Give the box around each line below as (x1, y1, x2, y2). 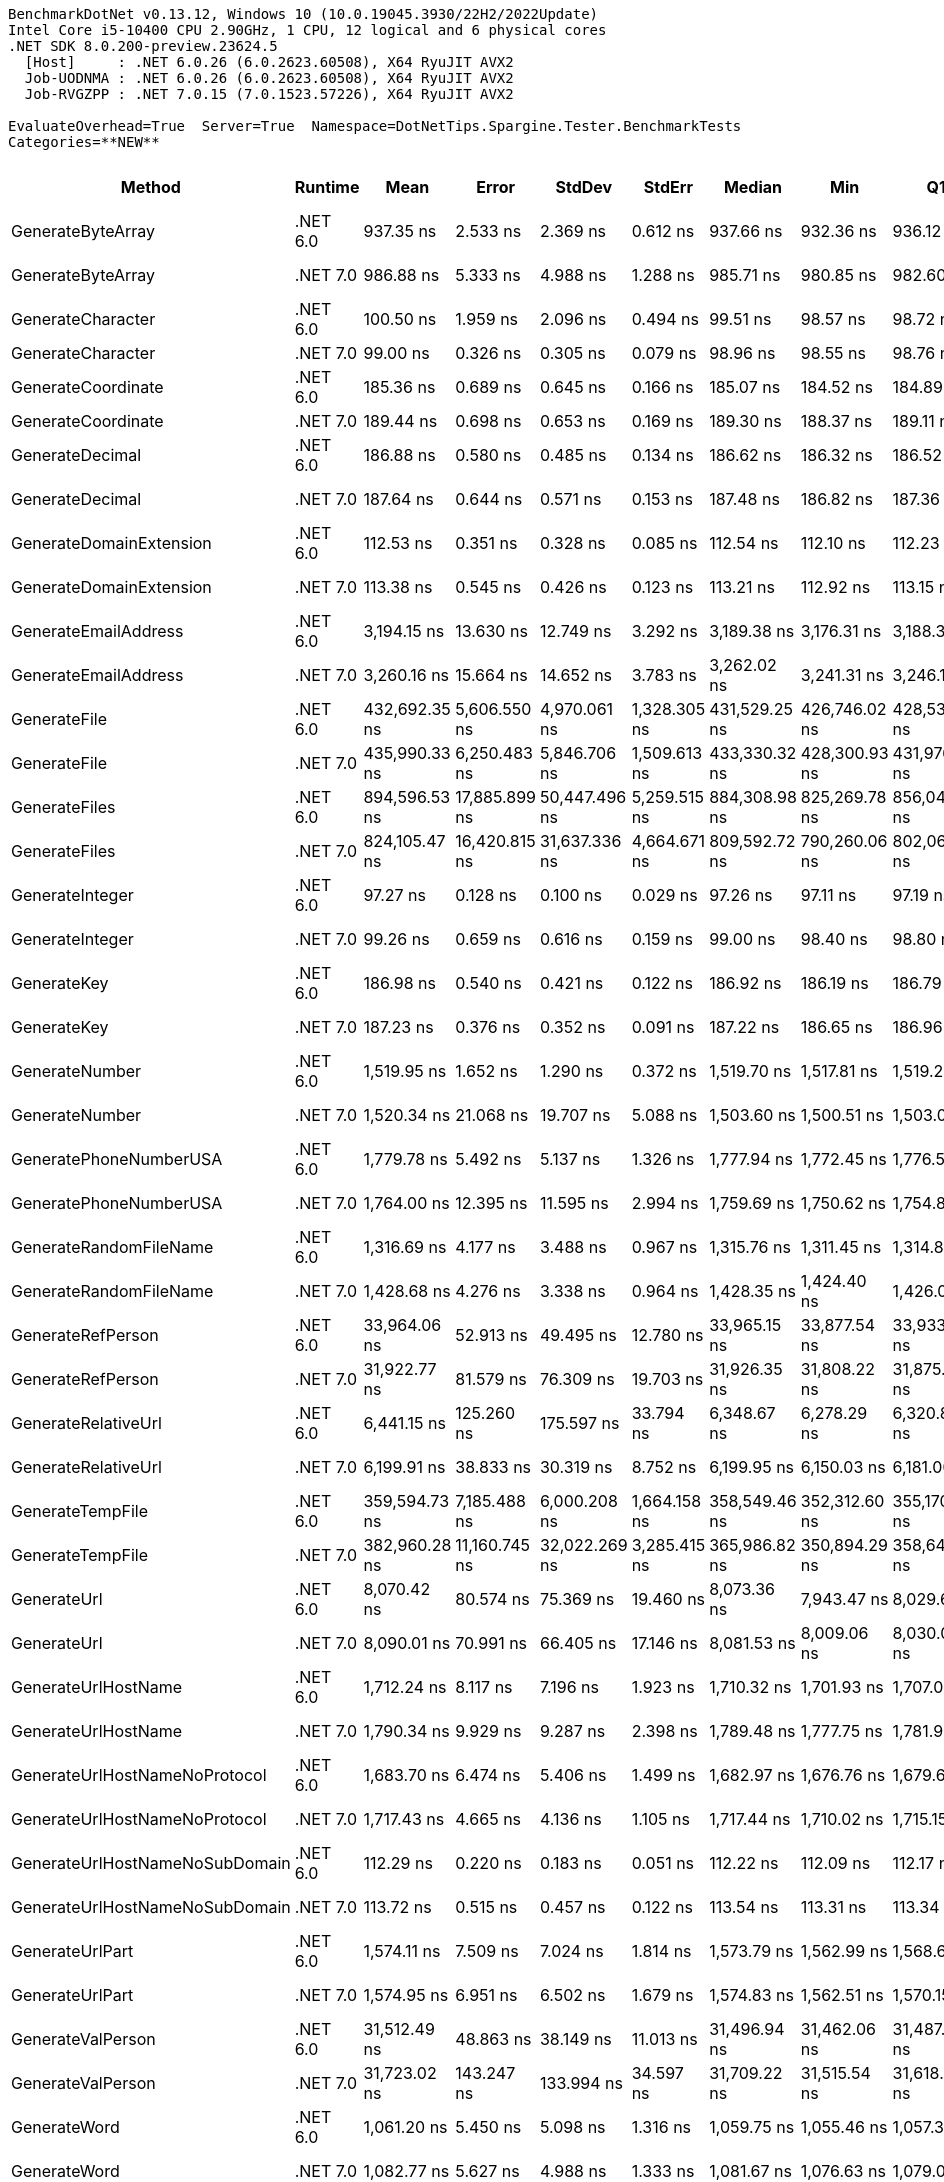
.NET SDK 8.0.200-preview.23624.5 (8, 38, 278, 54)
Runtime (294, 177, 360, 197)
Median (723, 177, 783, 197)
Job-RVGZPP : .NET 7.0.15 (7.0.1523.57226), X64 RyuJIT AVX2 (24, 86, 514, 102)
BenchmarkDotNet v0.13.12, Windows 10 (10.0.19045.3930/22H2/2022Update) (8, 6, 599, 22)
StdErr (643, 177, 693, 197)
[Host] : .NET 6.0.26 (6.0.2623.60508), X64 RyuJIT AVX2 (24, 54, 514, 70)
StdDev (555, 177, 613, 197)
